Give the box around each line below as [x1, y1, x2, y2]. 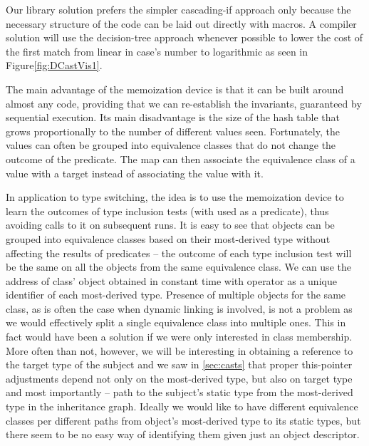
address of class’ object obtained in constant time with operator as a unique [6, 273, 337, 288]
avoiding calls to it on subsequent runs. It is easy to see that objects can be [6, 217, 335, 232]
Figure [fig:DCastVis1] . [6, 58, 103, 73]
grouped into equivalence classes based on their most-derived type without [6, 231, 331, 246]
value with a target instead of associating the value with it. [6, 165, 264, 180]
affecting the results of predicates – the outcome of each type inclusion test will [6, 245, 352, 260]
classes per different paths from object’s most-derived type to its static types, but [6, 413, 361, 427]
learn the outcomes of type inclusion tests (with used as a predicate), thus [6, 203, 329, 218]
